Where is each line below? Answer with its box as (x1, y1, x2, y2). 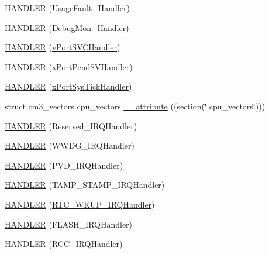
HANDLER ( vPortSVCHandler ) (5, 41, 120, 53)
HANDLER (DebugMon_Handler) (5, 21, 129, 33)
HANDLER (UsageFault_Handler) (5, 2, 130, 13)
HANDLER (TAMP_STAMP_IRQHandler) (5, 179, 165, 191)
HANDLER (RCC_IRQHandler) (5, 238, 123, 250)
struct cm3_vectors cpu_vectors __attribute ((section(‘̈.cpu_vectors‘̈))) (5, 99, 265, 112)
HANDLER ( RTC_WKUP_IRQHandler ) (5, 198, 155, 210)
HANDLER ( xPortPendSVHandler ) (5, 60, 133, 73)
